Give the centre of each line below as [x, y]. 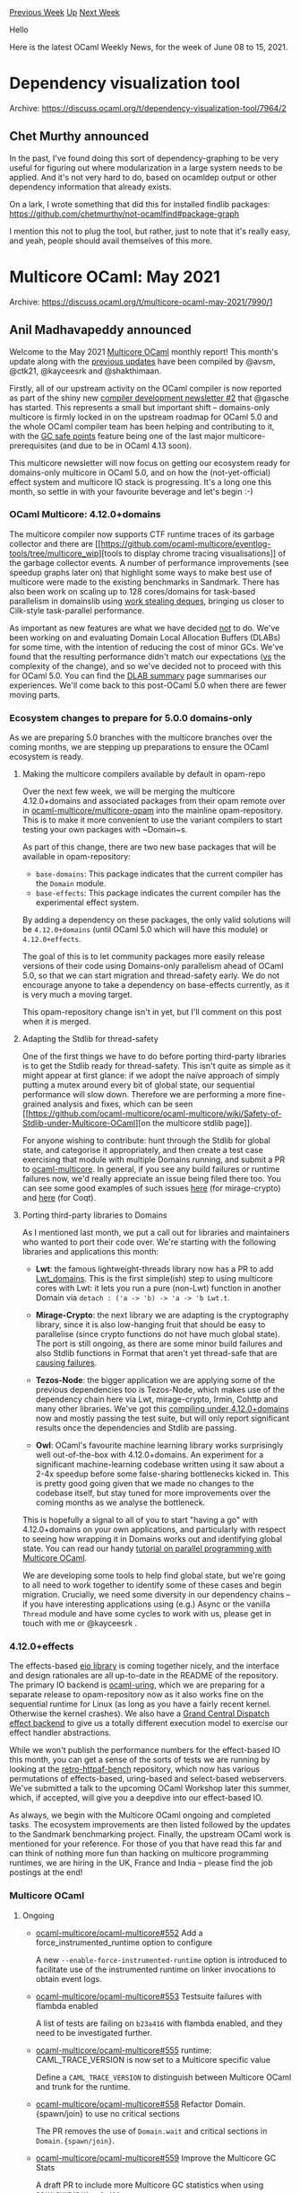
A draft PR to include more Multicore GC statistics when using [150, 2185]
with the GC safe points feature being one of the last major [117, 436]
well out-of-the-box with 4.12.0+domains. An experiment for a [150, 1455]
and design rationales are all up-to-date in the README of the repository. [144, 1676]
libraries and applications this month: [90, 1252]
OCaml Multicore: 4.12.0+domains [85, 515]
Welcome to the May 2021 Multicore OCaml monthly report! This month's [144, 351]
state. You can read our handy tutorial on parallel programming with [147, 1549]
